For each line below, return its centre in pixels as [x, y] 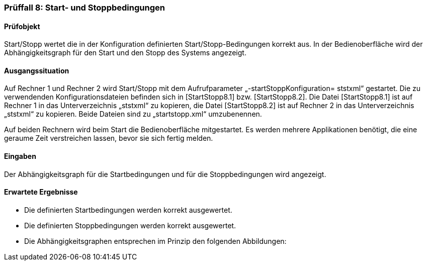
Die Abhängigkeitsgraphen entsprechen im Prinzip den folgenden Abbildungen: [155, 241]
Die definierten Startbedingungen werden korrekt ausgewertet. [128, 210]
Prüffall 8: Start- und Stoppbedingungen [84, 8]
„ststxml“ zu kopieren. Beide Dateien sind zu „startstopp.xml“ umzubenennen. [133, 114]
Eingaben [20, 156]
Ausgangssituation [37, 70]
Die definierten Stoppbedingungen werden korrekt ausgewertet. [130, 225]
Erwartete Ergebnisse [41, 192]
